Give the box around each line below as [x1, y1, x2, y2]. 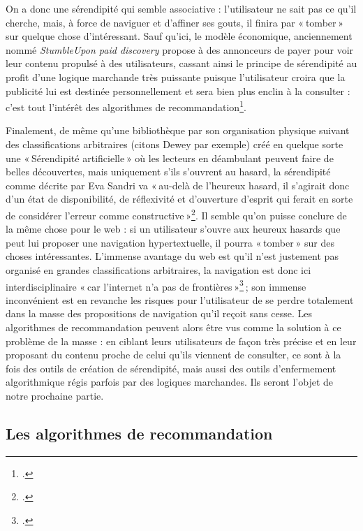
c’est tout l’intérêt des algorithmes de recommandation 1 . [6, 98, 246, 114]
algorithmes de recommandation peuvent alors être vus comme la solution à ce [6, 320, 341, 335]
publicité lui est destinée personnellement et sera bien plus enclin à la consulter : [6, 83, 350, 98]
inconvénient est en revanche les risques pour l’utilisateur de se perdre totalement [6, 292, 354, 307]
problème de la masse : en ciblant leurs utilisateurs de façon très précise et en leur [6, 333, 357, 348]
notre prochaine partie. [6, 388, 104, 402]
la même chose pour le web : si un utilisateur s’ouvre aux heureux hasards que [6, 221, 341, 236]
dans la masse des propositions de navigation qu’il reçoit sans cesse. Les [6, 306, 312, 321]
